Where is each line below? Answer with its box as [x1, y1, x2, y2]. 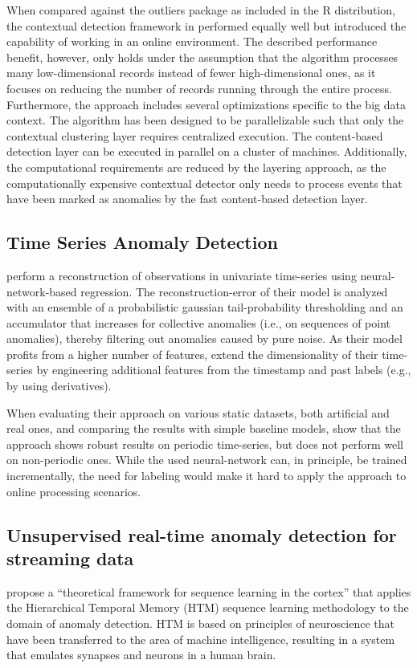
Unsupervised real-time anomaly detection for [6, 522, 397, 547]
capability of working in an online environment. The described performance [6, 33, 378, 50]
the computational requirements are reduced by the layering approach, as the [6, 158, 386, 175]
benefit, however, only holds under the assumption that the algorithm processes [6, 48, 399, 65]
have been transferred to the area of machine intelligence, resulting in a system [6, 630, 395, 647]
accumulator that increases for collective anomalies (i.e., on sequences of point [6, 314, 391, 331]
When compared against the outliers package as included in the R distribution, [6, 2, 396, 18]
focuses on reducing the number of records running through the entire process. [6, 79, 392, 96]
